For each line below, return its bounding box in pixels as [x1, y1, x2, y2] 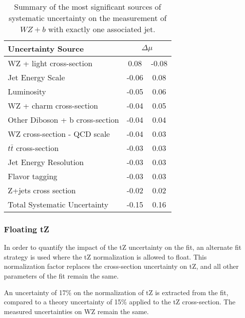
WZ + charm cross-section [8, 100, 98, 111]
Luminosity [8, 86, 46, 97]
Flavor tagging [8, 170, 57, 182]
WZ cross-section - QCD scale [8, 128, 110, 139]
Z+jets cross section [8, 185, 76, 196]
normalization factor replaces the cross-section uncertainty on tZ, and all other [4, 261, 239, 271]
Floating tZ [4, 223, 50, 235]
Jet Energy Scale [8, 72, 65, 83]
